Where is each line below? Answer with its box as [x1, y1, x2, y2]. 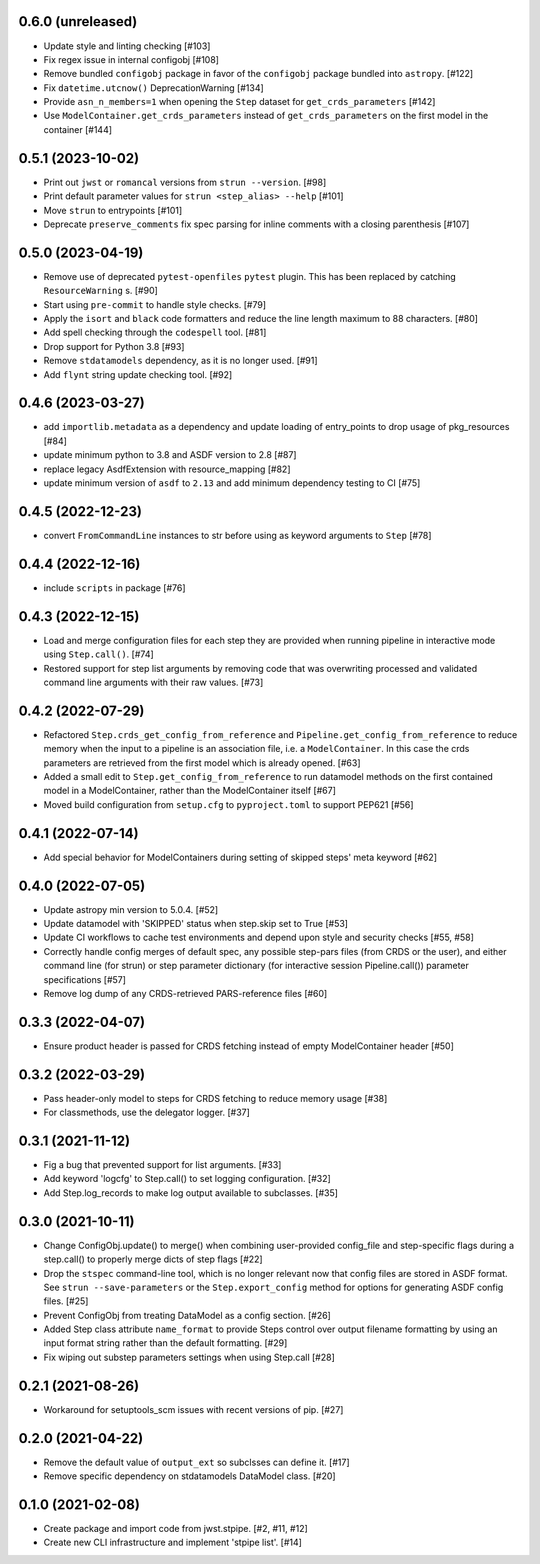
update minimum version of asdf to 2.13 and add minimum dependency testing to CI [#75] [43, 477, 421, 489]
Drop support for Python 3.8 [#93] [43, 340, 185, 352]
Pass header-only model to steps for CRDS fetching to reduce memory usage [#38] [43, 1092, 388, 1104]
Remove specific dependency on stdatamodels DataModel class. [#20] [43, 1470, 336, 1482]
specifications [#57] [43, 973, 127, 985]
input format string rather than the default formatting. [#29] [43, 1337, 288, 1349]
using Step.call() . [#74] [43, 648, 154, 660]
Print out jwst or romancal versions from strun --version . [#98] [43, 176, 327, 188]
